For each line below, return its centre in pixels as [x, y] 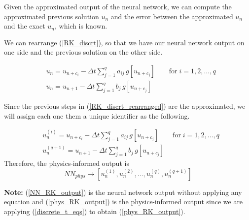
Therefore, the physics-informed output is [67, 163]
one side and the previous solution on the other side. [83, 52]
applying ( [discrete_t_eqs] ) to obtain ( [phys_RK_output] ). [95, 211]
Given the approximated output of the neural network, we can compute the [118, 6]
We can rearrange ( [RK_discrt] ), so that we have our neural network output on [124, 42]
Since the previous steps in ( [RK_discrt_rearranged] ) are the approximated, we [125, 106]
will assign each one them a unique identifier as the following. [97, 115]
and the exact [25, 26]
